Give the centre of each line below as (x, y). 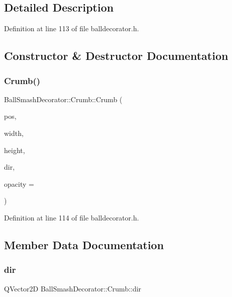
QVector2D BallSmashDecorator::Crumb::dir (73, 288)
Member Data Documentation (84, 244)
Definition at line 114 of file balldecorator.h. (72, 217)
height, (15, 150)
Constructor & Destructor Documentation (116, 56)
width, (14, 133)
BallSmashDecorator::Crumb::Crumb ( (63, 99)
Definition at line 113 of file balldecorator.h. (72, 28)
